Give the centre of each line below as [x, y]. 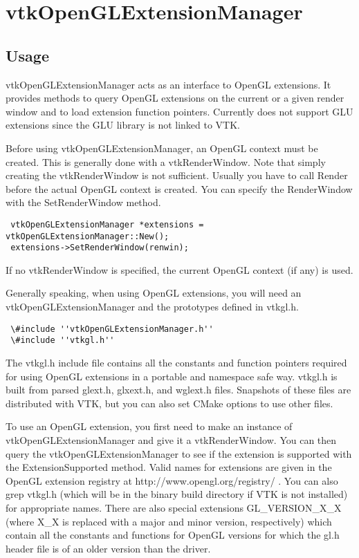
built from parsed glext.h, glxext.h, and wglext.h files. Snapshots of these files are [178, 390]
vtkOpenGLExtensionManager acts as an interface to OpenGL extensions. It [168, 84]
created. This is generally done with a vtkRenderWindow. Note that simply [166, 161]
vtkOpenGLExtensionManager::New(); [88, 236]
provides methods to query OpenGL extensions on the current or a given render [175, 98]
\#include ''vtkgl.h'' [63, 341]
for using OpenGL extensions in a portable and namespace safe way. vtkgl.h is [172, 376]
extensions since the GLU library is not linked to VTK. [123, 125]
